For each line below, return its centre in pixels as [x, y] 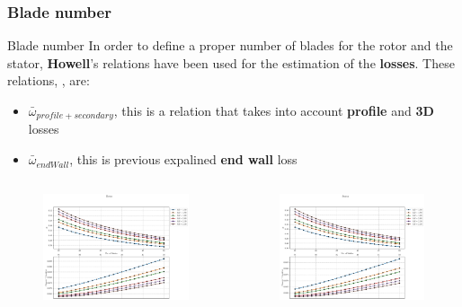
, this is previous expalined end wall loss [183, 159]
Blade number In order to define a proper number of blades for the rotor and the [230, 45]
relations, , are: [49, 80]
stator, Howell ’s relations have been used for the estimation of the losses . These [231, 62]
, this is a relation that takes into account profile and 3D [274, 110]
